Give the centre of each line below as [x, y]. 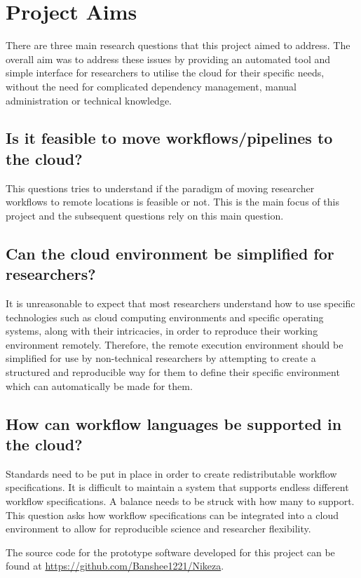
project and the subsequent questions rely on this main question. [145, 215]
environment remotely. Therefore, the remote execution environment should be [175, 344]
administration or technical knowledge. [89, 100]
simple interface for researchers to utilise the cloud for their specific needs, [165, 73]
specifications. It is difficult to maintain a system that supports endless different [177, 487]
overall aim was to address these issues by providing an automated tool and [168, 59]
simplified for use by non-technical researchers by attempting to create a [161, 358]
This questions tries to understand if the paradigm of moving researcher [160, 188]
